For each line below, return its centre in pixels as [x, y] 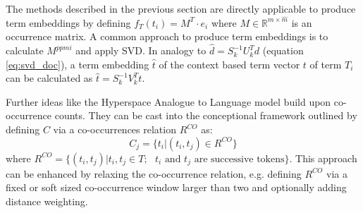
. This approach [323, 158]
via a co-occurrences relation [115, 129]
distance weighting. [47, 201]
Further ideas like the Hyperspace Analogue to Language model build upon [168, 101]
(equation [283, 50]
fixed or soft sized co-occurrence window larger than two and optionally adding [176, 187]
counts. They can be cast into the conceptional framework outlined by [206, 115]
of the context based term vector [229, 64]
